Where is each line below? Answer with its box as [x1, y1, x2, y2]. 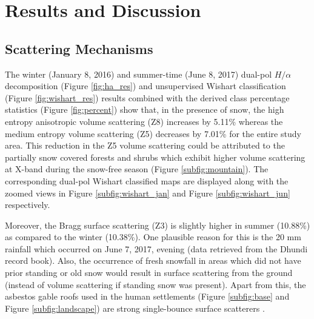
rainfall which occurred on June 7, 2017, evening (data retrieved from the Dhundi [5, 242, 308, 255]
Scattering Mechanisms [5, 39, 153, 58]
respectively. [5, 198, 50, 211]
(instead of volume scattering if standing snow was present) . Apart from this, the [5, 278, 306, 290]
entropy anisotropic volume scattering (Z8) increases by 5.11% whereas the [5, 115, 283, 127]
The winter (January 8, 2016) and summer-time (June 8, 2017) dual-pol [5, 67, 272, 80]
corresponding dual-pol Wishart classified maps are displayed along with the [5, 174, 289, 187]
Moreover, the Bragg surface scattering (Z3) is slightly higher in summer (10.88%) [5, 218, 310, 231]
